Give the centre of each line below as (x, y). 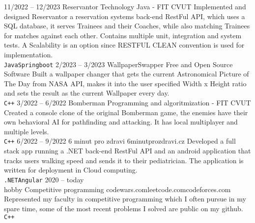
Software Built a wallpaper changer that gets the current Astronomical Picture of (127, 74)
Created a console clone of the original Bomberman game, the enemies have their (126, 112)
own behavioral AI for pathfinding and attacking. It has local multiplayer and (121, 122)
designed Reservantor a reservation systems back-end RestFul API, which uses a (125, 16)
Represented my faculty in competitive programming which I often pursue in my (125, 199)
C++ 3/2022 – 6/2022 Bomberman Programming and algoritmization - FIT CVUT (127, 102)
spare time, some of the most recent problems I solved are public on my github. (124, 208)
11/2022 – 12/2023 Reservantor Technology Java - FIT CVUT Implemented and (125, 6)
